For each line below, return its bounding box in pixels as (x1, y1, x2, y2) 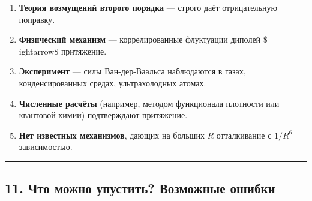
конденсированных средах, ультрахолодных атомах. (19, 76, 206, 89)
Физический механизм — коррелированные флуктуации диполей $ (19, 33, 268, 46)
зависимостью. (19, 140, 73, 153)
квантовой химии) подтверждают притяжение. (19, 109, 188, 121)
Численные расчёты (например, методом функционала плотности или (19, 97, 280, 109)
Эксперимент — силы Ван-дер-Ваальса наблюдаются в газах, (19, 65, 246, 77)
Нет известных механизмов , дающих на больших (19, 128, 205, 141)
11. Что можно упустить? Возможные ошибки (5, 179, 275, 197)
